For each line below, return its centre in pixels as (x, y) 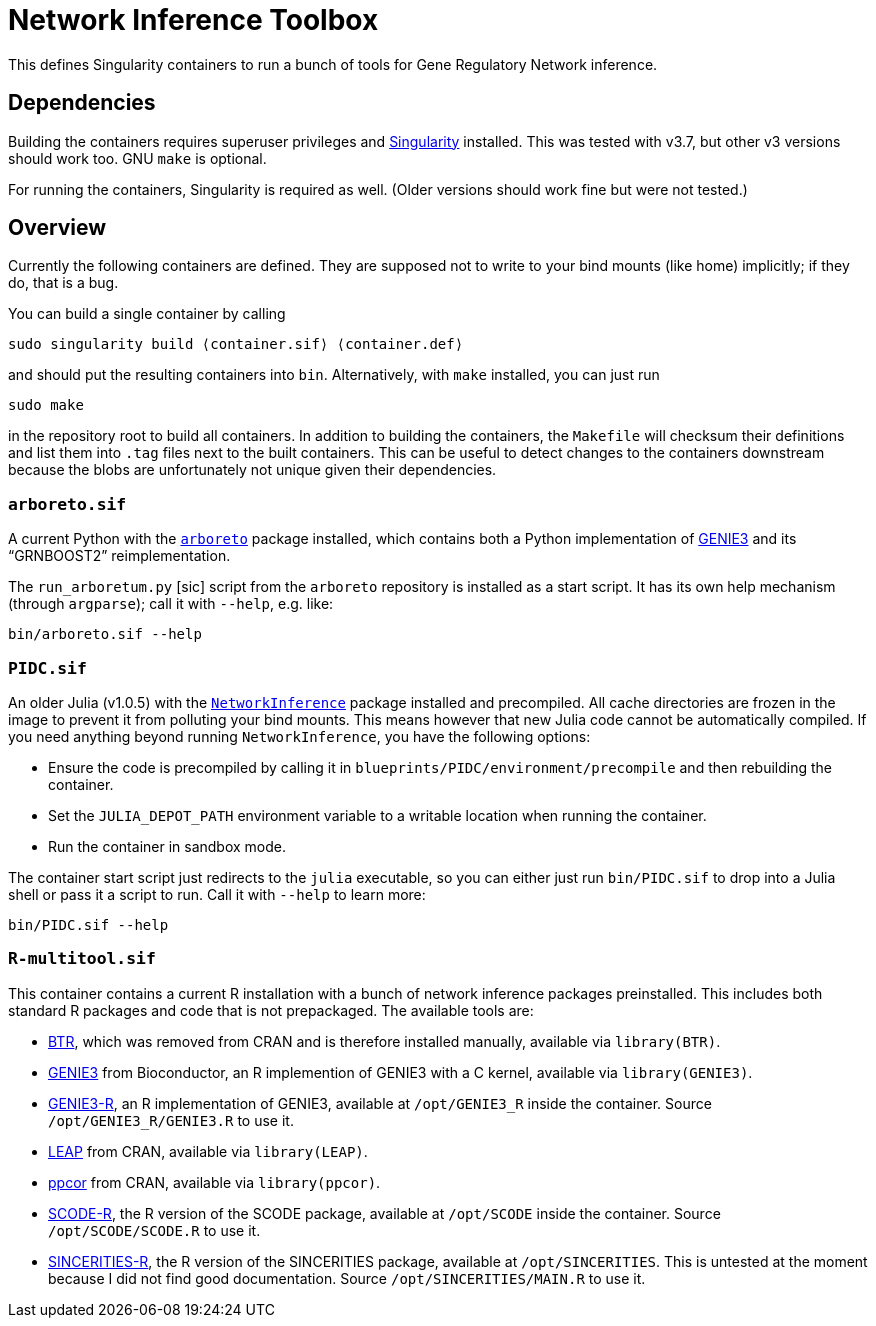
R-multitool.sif (82, 959)
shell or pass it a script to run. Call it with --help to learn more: (217, 894)
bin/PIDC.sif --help (88, 924)
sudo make (46, 405)
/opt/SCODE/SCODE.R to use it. (154, 1230)
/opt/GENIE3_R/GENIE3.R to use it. (171, 1120)
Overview (57, 228)
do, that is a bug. (63, 283)
